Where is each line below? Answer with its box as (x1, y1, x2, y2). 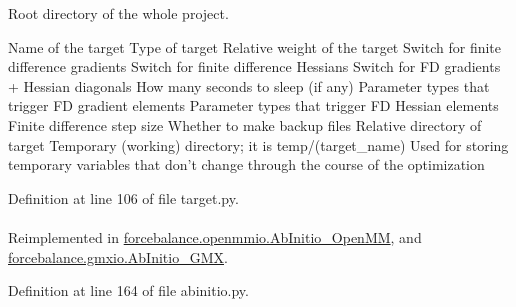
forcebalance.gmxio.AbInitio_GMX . (8, 246, 228, 267)
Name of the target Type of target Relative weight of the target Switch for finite (8, 36, 502, 57)
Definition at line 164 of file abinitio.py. (8, 280, 249, 301)
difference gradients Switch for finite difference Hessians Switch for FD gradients (8, 56, 501, 77)
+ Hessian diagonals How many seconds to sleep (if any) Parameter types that (8, 75, 490, 96)
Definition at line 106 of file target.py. (8, 187, 239, 208)
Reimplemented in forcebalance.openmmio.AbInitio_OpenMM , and (8, 226, 422, 247)
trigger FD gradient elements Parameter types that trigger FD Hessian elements (8, 95, 499, 116)
